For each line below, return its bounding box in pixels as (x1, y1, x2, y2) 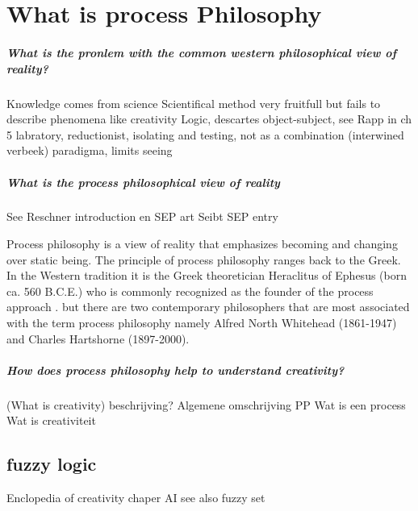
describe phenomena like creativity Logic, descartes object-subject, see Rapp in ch (6, 110, 412, 127)
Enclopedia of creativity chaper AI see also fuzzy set (6, 489, 265, 506)
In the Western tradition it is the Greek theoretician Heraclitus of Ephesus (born (6, 267, 407, 284)
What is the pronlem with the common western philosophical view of (6, 44, 397, 60)
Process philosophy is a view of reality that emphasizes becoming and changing (6, 235, 398, 252)
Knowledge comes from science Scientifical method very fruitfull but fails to (6, 94, 381, 111)
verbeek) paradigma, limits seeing (6, 142, 173, 159)
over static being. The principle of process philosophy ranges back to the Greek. (6, 251, 401, 268)
